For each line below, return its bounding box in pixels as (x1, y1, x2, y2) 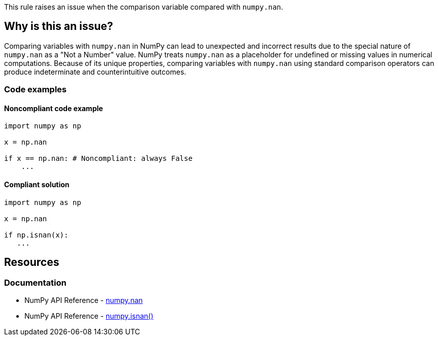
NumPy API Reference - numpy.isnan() (24, 311, 153, 320)
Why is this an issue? (4, 20, 113, 33)
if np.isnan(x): (4, 230, 69, 239)
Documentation (4, 277, 67, 288)
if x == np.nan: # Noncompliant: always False (4, 154, 193, 163)
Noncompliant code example (4, 104, 103, 113)
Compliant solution (4, 180, 70, 189)
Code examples (4, 84, 67, 95)
